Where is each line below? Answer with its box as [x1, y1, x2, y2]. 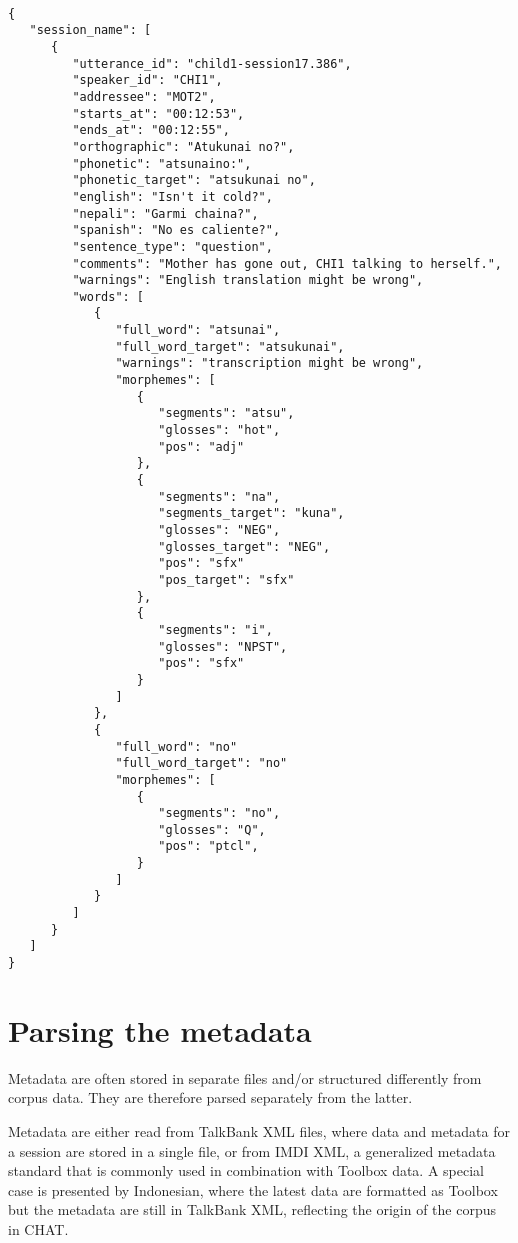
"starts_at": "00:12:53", [72, 106, 245, 121]
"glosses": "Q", [158, 822, 266, 837]
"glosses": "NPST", [158, 639, 288, 654]
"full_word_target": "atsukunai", [115, 339, 345, 354]
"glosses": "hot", [158, 423, 281, 438]
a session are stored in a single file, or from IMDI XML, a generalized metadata [8, 1140, 496, 1161]
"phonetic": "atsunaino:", [72, 156, 252, 171]
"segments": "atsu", [158, 406, 295, 421]
